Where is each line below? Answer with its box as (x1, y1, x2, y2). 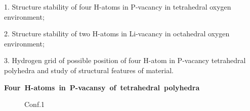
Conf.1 (24, 99, 45, 109)
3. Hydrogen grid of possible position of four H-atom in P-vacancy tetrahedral (4, 55, 246, 66)
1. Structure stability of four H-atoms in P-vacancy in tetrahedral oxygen (4, 2, 231, 12)
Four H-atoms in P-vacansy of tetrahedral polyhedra (4, 82, 200, 92)
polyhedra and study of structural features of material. (4, 65, 174, 75)
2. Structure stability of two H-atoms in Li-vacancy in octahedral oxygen (4, 28, 230, 39)
